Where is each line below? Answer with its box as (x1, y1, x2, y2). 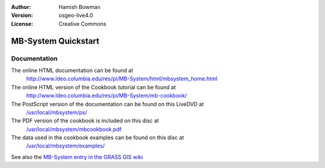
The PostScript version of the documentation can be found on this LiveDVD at (11, 100, 204, 107)
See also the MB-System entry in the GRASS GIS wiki (11, 153, 143, 160)
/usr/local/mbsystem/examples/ (26, 142, 105, 149)
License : (11, 20, 33, 27)
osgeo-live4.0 (58, 12, 93, 19)
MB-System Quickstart (11, 36, 99, 46)
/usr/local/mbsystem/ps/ (26, 109, 87, 116)
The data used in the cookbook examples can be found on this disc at (11, 134, 184, 141)
